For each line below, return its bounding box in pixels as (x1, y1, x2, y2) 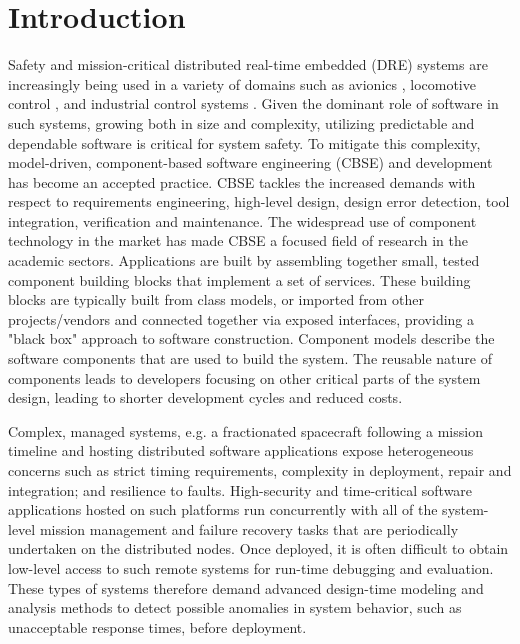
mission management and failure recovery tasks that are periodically (39, 518, 459, 539)
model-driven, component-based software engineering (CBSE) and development (8, 152, 493, 173)
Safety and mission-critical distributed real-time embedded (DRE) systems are (8, 54, 488, 75)
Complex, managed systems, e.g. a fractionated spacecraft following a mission (8, 420, 483, 441)
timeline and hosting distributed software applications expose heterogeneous (8, 440, 474, 461)
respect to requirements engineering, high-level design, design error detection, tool (8, 191, 510, 212)
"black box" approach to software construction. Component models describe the (8, 328, 495, 349)
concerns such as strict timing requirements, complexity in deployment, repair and (8, 460, 512, 480)
